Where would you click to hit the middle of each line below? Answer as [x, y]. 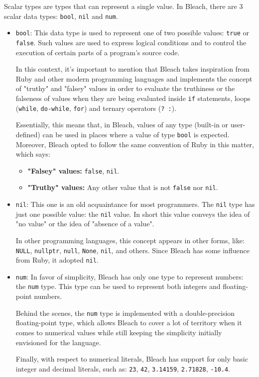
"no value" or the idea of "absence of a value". [85, 224]
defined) [28, 134]
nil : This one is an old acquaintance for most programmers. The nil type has [135, 204]
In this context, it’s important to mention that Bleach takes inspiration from [133, 69]
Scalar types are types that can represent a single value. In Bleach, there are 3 [124, 6]
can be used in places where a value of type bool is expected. [136, 134]
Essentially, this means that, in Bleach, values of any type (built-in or [122, 125]
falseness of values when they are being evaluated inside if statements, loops [133, 98]
